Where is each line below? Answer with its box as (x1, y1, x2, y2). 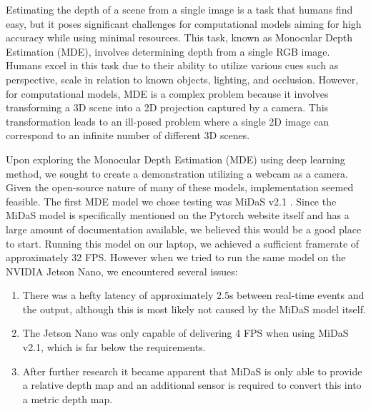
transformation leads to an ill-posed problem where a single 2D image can (6, 113, 330, 128)
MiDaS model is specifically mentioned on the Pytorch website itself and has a (6, 208, 350, 223)
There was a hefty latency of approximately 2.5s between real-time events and (22, 288, 365, 303)
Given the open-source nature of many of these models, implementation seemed (6, 180, 354, 195)
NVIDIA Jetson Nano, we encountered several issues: (6, 263, 238, 278)
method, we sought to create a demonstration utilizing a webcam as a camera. (6, 166, 349, 181)
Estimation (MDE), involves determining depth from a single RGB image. (6, 44, 330, 59)
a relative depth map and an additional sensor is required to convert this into (22, 377, 362, 392)
